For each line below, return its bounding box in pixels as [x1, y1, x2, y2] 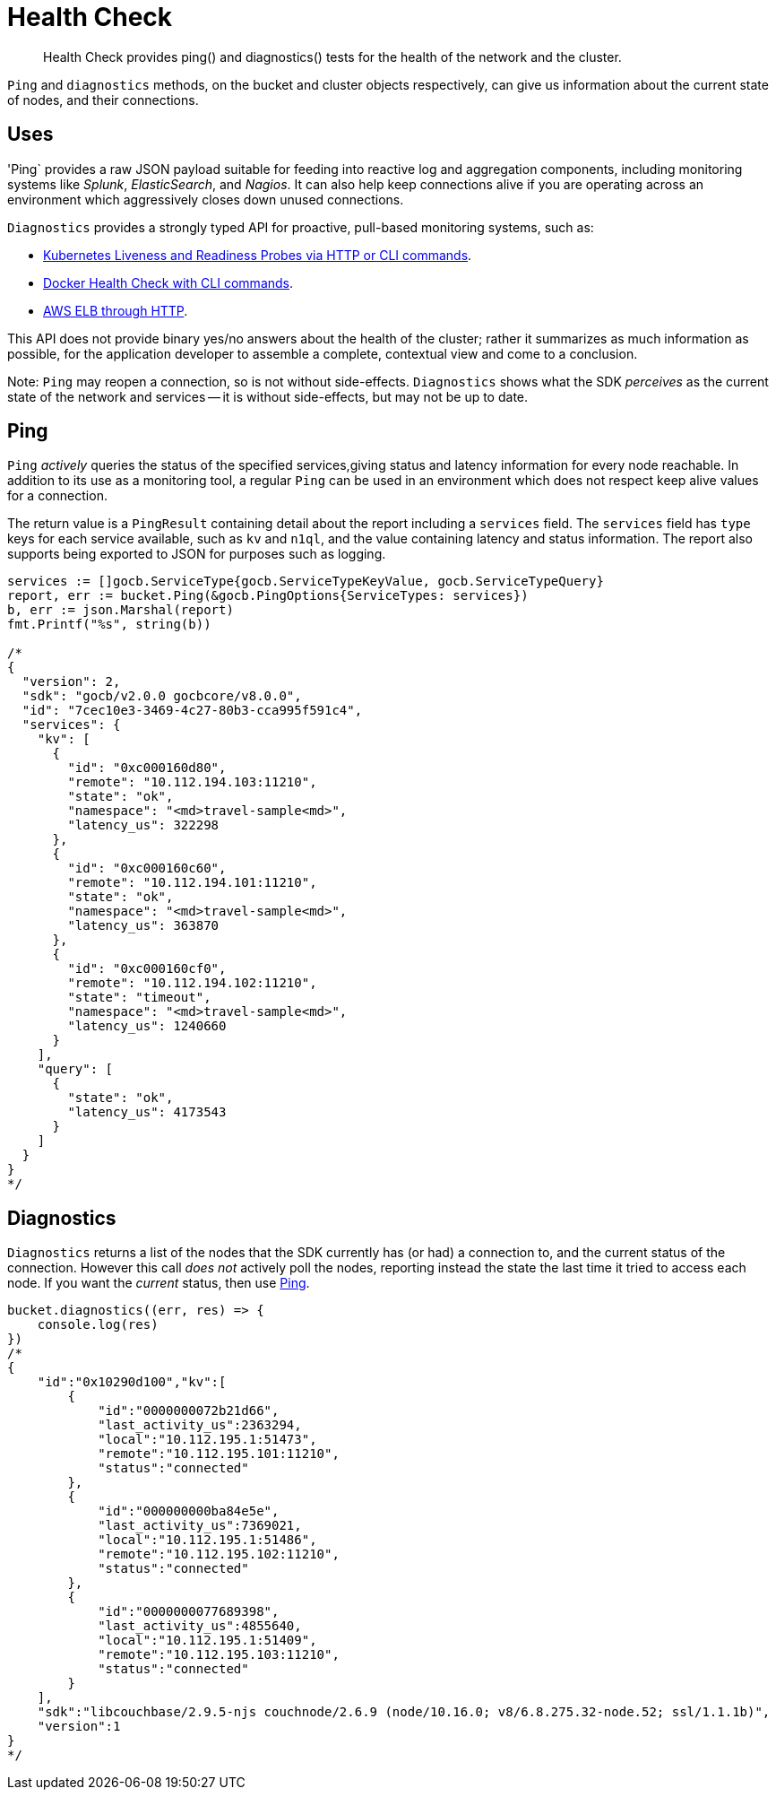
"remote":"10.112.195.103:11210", [98, 1647, 340, 1662]
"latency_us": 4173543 [67, 1105, 227, 1120]
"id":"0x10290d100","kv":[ [37, 1375, 227, 1390]
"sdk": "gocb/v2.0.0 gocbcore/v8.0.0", [22, 689, 302, 704]
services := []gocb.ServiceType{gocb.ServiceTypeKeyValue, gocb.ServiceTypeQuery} [7, 574, 604, 589]
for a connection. [7, 488, 108, 504]
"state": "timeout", [67, 990, 211, 1005]
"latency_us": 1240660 [67, 1019, 227, 1034]
